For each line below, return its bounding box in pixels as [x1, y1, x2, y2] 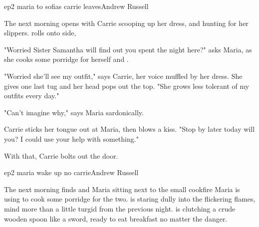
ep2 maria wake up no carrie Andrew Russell [4, 167, 139, 178]
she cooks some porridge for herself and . [4, 54, 129, 64]
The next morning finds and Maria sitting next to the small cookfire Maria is [4, 184, 240, 194]
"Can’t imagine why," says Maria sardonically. [4, 107, 144, 117]
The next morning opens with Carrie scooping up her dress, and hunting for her [4, 17, 249, 28]
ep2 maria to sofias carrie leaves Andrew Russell [4, 1, 149, 11]
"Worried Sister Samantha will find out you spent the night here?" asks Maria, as [4, 44, 252, 54]
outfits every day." [4, 90, 59, 101]
